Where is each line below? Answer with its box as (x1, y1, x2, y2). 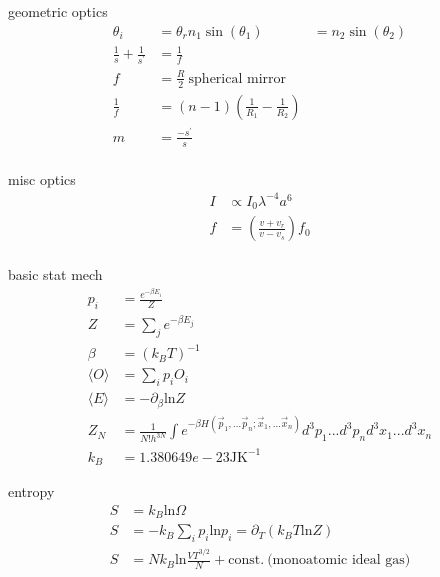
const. (228, 553, 265, 568)
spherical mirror (188, 71, 287, 86)
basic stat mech (8, 264, 103, 285)
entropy (8, 481, 55, 502)
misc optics (8, 168, 76, 189)
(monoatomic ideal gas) (267, 553, 411, 568)
